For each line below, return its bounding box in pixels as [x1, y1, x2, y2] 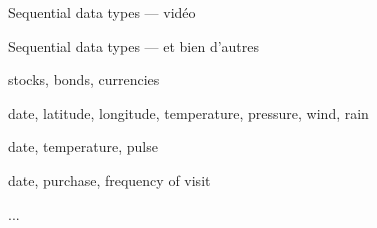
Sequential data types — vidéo [8, 2, 196, 22]
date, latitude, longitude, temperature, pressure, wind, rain [8, 102, 369, 123]
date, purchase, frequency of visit [8, 169, 211, 190]
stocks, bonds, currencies [8, 69, 160, 90]
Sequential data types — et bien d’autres [8, 35, 260, 56]
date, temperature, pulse [8, 136, 158, 157]
